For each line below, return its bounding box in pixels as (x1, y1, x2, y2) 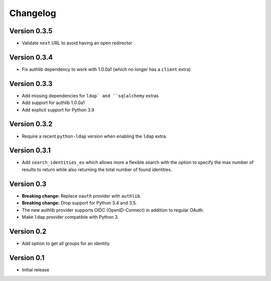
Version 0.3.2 (9, 120, 53, 128)
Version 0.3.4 (9, 53, 53, 61)
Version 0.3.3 (9, 79, 53, 88)
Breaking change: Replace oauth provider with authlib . (22, 193, 142, 199)
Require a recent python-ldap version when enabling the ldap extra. (22, 133, 168, 139)
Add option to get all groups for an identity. (22, 240, 111, 246)
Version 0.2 (9, 227, 47, 236)
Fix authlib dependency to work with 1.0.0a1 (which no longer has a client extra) (22, 66, 191, 72)
